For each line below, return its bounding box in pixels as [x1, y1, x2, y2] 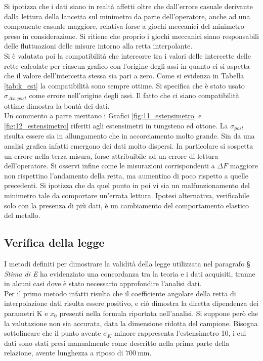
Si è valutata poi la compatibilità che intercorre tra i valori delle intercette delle [4, 50, 251, 61]
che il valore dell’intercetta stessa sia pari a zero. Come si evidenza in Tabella [4, 70, 244, 81]
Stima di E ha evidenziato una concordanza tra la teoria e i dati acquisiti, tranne [4, 268, 255, 279]
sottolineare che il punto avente [4, 328, 101, 338]
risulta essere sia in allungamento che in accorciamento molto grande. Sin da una [4, 130, 255, 141]
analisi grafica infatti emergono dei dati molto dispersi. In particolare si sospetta [4, 141, 253, 151]
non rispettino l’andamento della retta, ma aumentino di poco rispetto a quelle [4, 170, 248, 180]
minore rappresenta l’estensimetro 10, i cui [114, 328, 246, 338]
